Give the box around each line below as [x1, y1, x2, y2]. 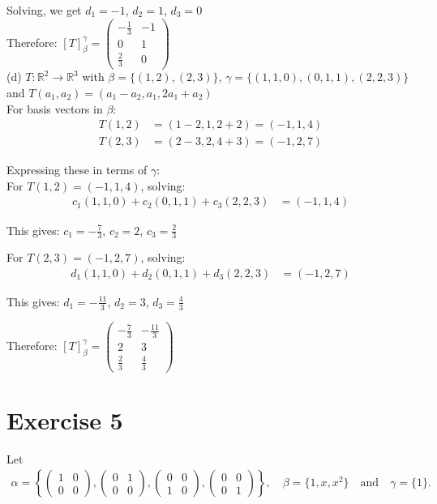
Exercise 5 [6, 403, 123, 436]
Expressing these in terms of [6, 161, 148, 178]
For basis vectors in [6, 100, 103, 117]
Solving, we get [6, 2, 82, 18]
